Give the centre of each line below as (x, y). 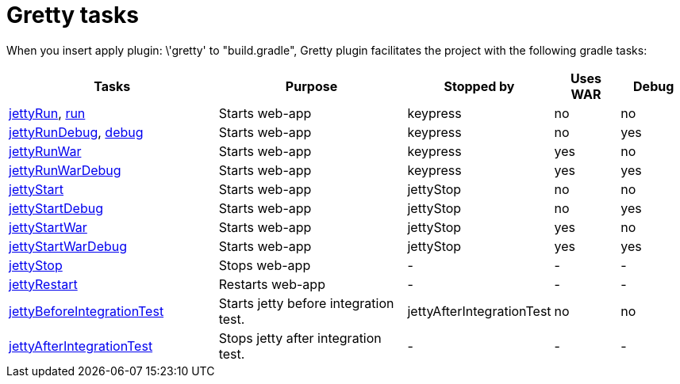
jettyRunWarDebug (65, 170)
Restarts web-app (272, 284)
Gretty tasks (73, 15)
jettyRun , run (47, 113)
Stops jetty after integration (300, 338)
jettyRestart (43, 284)
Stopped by (479, 86)
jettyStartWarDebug (68, 246)
